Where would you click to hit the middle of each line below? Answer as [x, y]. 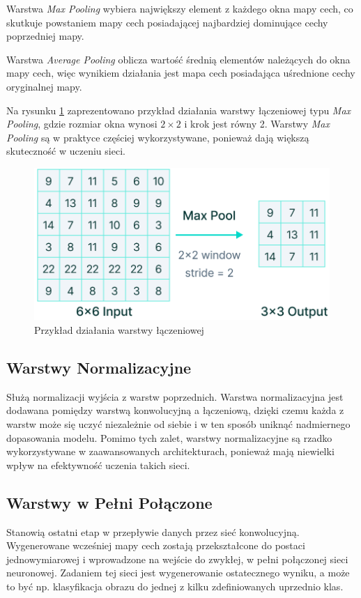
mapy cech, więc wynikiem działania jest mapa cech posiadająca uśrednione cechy [181, 73]
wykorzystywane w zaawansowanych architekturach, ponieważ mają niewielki [170, 451]
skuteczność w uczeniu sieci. [66, 151]
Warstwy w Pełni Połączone [109, 502]
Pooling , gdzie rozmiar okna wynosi [82, 124]
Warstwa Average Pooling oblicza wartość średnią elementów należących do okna [178, 59]
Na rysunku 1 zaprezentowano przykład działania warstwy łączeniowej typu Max [179, 110]
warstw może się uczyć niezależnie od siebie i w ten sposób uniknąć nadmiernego [178, 423]
